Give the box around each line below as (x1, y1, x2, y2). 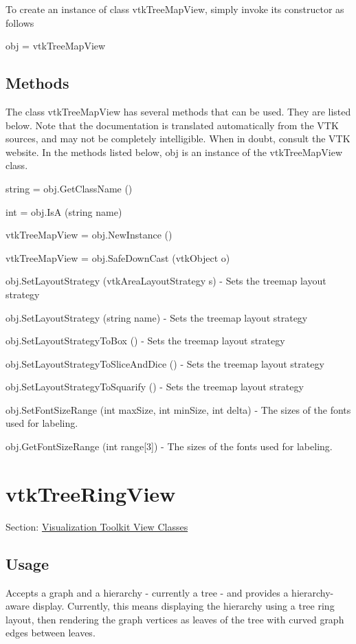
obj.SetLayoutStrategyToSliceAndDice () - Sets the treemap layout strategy (5, 356, 324, 370)
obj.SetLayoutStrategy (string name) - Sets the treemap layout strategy (5, 310, 308, 324)
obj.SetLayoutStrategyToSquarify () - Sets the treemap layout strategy (5, 379, 304, 394)
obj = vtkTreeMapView (5, 38, 106, 53)
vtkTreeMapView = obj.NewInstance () (5, 227, 173, 242)
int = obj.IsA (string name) (5, 204, 122, 219)
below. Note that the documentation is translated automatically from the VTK (5, 118, 339, 132)
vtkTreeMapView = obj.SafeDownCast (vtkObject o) (5, 250, 230, 265)
